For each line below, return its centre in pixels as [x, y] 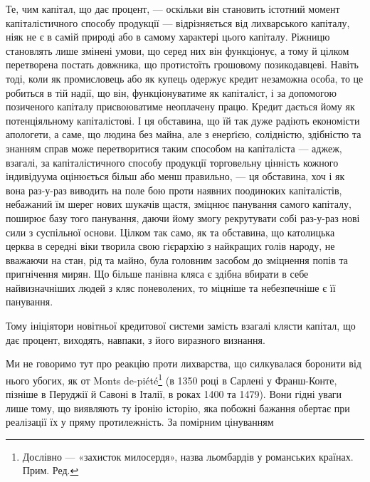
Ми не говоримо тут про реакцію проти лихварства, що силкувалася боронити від [184, 363]
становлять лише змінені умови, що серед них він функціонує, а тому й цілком [178, 50]
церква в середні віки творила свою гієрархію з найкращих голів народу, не [170, 246]
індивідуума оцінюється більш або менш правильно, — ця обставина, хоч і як [175, 176]
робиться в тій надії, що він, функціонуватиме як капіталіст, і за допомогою [171, 92]
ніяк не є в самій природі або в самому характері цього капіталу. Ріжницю [168, 37]
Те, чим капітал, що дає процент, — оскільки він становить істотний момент [173, 9]
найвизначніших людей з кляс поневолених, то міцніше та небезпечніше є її [171, 287]
